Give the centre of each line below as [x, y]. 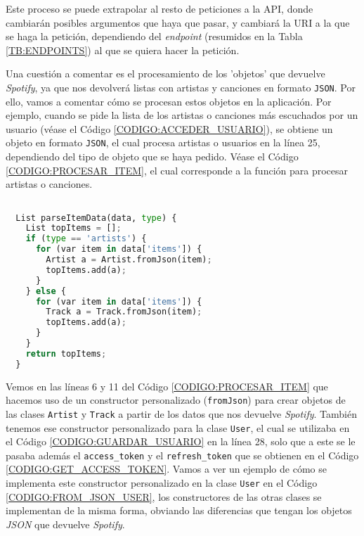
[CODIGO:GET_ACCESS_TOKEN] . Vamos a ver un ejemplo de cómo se [166, 469]
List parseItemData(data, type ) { [96, 218]
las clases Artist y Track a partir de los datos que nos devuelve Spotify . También [181, 413]
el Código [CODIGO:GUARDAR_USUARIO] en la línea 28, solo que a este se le [181, 441]
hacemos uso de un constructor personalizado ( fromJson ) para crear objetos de [176, 400]
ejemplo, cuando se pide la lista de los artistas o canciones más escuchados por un [182, 115]
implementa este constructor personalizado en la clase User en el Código [162, 483]
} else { [46, 291]
